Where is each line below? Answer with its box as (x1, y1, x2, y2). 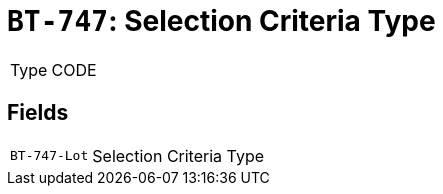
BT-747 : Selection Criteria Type (7, 4, 436, 38)
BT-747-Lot (10, 148, 89, 164)
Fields (7, 100, 69, 126)
